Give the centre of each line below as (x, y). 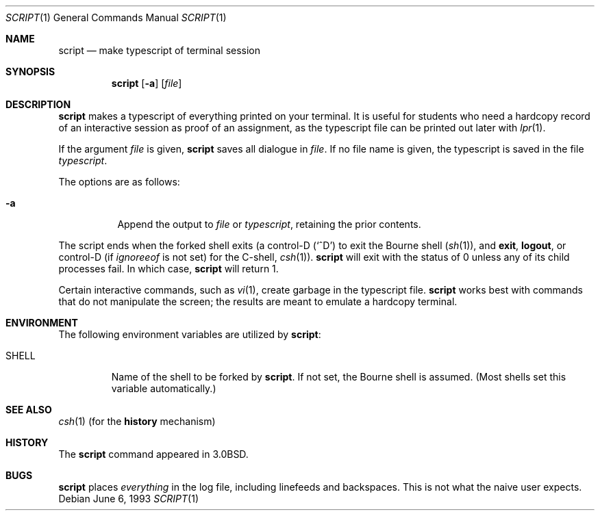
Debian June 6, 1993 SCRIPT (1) (129, 499)
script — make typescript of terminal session (160, 50)
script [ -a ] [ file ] (147, 83)
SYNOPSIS (30, 72)
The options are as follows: (119, 182)
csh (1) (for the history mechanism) (137, 421)
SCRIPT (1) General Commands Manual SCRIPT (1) (116, 17)
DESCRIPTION (38, 104)
